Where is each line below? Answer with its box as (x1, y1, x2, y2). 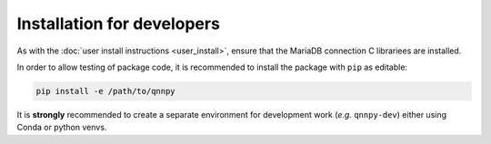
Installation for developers (16, 14, 220, 34)
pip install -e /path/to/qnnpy (35, 86, 176, 96)
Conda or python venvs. (16, 122, 107, 133)
